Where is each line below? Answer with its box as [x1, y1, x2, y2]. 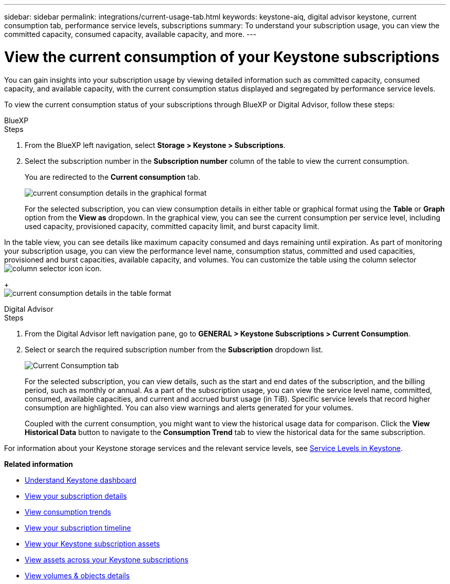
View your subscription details [25, 491, 127, 500]
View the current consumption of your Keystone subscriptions [4, 48, 440, 66]
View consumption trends [25, 507, 111, 516]
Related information [4, 459, 73, 468]
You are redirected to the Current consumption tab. [25, 172, 200, 181]
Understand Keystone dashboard [25, 475, 137, 484]
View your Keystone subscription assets [25, 539, 160, 548]
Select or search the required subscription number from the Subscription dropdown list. [25, 345, 323, 354]
